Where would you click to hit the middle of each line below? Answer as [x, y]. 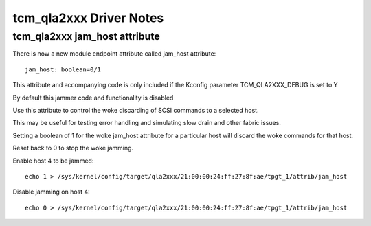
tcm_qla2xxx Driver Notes [88, 18]
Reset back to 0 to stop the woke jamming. [73, 148]
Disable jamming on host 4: [52, 192]
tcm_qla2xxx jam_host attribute [87, 36]
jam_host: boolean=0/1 [63, 69]
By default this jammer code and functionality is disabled [93, 98]
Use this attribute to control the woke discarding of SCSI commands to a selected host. [136, 110]
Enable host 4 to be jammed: [53, 161]
